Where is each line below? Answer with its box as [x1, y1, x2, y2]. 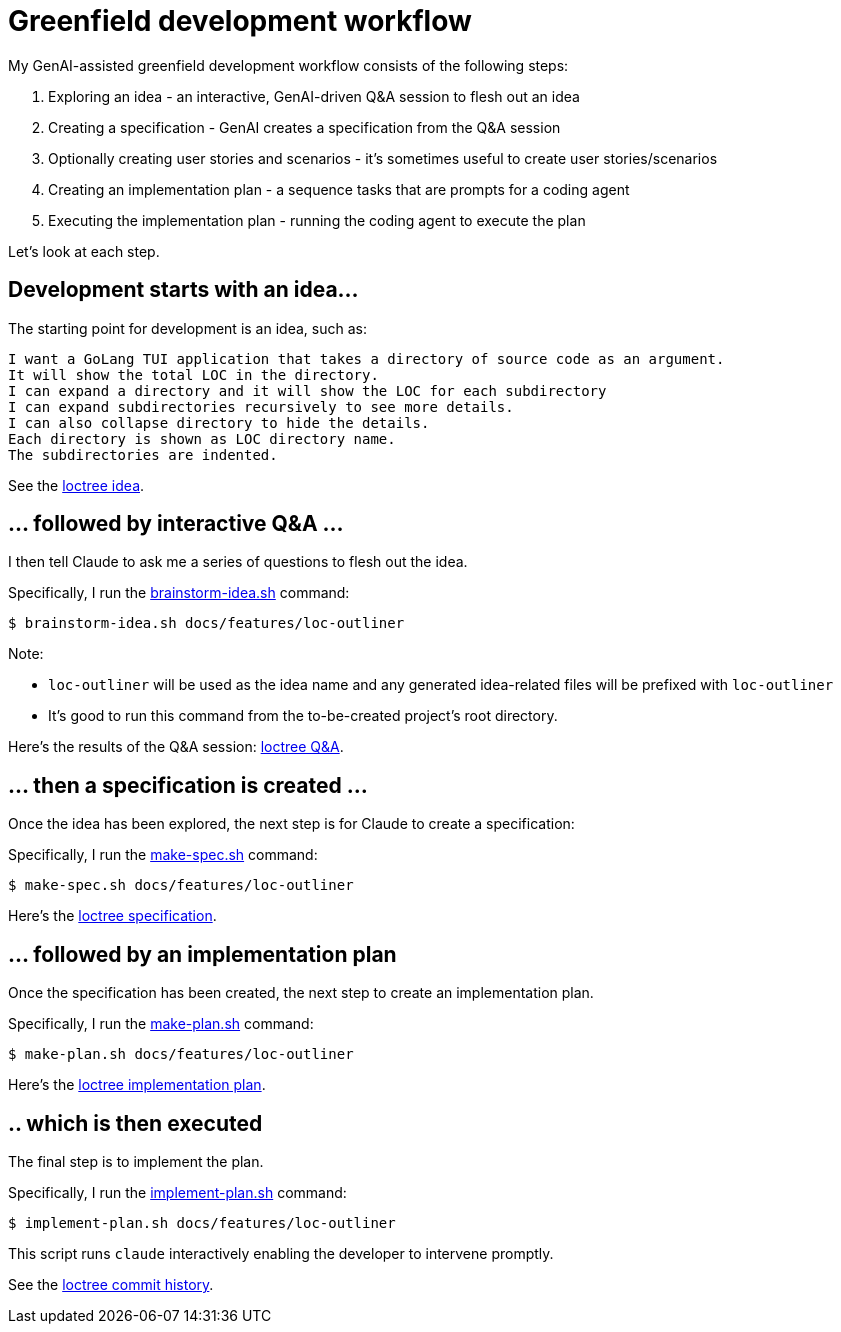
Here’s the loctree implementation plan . [8, 1076, 266, 1094]
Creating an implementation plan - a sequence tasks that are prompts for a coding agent [48, 180, 630, 198]
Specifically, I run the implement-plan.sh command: [8, 1183, 347, 1201]
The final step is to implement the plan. [8, 1152, 264, 1170]
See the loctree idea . [8, 476, 145, 494]
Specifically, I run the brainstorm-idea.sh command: [8, 584, 350, 602]
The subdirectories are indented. [8, 446, 278, 463]
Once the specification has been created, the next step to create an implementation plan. [8, 984, 594, 1002]
